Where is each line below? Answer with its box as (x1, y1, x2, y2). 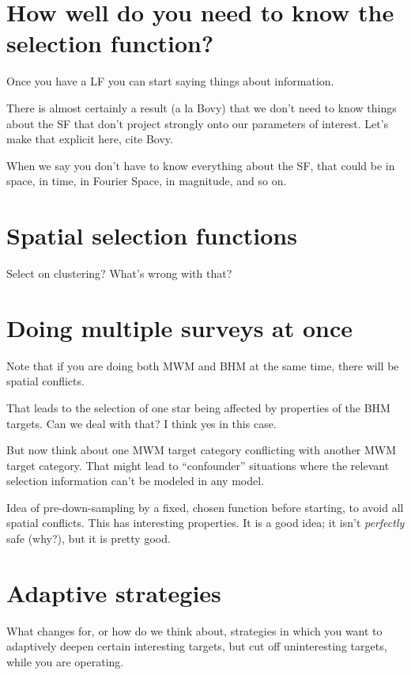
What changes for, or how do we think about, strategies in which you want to (6, 622, 383, 639)
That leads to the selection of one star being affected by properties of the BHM (6, 399, 390, 415)
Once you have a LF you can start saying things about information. (6, 73, 334, 89)
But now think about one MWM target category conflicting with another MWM (6, 442, 397, 458)
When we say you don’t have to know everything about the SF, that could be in (6, 157, 395, 173)
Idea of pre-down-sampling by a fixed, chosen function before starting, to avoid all (6, 499, 404, 515)
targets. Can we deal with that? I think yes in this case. (6, 415, 277, 431)
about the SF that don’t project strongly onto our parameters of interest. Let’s (6, 115, 389, 131)
